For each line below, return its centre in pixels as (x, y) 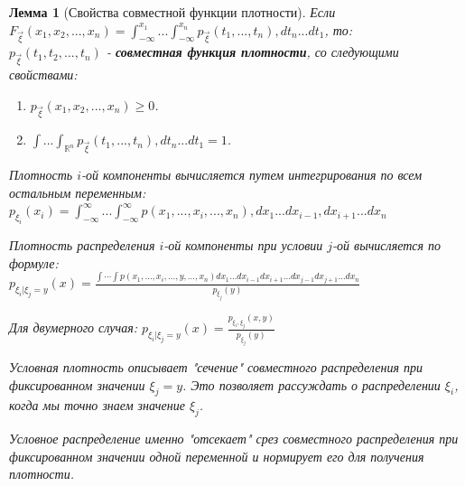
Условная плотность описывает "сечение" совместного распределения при (216, 367)
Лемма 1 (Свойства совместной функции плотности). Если (172, 12)
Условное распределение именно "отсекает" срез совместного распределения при (234, 439)
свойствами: (43, 75)
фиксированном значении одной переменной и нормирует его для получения (217, 456)
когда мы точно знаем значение (97, 405)
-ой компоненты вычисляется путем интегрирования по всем (252, 175)
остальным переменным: (78, 192)
